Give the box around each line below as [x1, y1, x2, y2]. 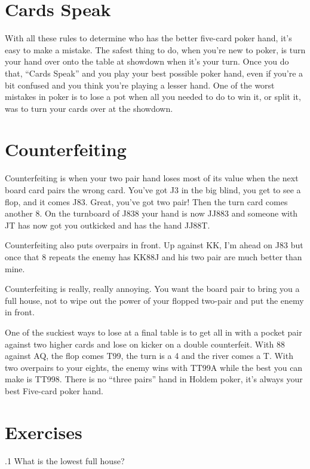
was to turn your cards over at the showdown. [5, 102, 173, 114]
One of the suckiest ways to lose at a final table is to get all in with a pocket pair [5, 325, 302, 338]
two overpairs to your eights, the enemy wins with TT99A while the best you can [5, 361, 303, 373]
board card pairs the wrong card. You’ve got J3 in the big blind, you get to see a [5, 184, 301, 196]
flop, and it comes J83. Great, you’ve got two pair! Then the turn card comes [5, 195, 288, 208]
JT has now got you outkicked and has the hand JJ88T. [5, 218, 210, 231]
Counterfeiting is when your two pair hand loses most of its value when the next [5, 172, 299, 184]
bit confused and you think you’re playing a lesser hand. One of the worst [5, 78, 275, 91]
